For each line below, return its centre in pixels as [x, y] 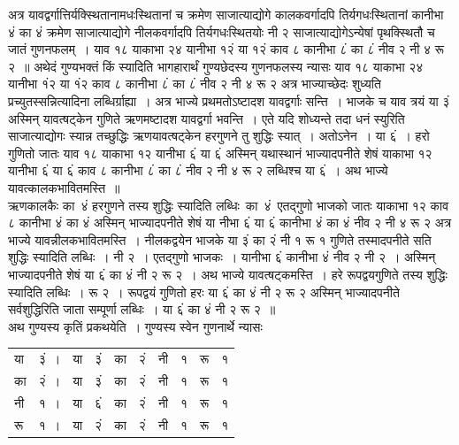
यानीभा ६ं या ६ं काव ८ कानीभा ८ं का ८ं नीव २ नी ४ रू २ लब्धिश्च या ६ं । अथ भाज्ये [198, 170]
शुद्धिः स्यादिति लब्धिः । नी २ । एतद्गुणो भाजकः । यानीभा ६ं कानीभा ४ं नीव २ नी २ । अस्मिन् [222, 257]
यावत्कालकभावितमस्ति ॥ [64, 187]
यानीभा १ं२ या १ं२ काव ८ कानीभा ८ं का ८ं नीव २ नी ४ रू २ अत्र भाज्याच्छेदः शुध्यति [195, 84]
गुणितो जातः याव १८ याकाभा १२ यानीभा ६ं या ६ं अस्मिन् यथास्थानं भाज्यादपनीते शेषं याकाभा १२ [220, 153]
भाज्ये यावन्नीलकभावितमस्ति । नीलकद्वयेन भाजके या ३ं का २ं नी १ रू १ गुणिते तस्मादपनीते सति [220, 239]
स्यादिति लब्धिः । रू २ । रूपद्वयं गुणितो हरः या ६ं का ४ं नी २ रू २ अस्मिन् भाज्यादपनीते [204, 292]
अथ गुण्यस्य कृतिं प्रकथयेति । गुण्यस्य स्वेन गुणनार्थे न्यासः [135, 326]
